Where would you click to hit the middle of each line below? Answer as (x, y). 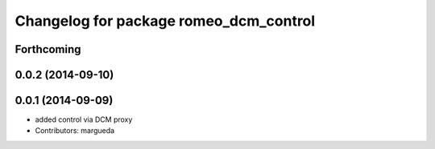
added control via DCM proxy (84, 119)
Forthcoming (48, 49)
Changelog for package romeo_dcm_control (165, 21)
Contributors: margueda (75, 131)
